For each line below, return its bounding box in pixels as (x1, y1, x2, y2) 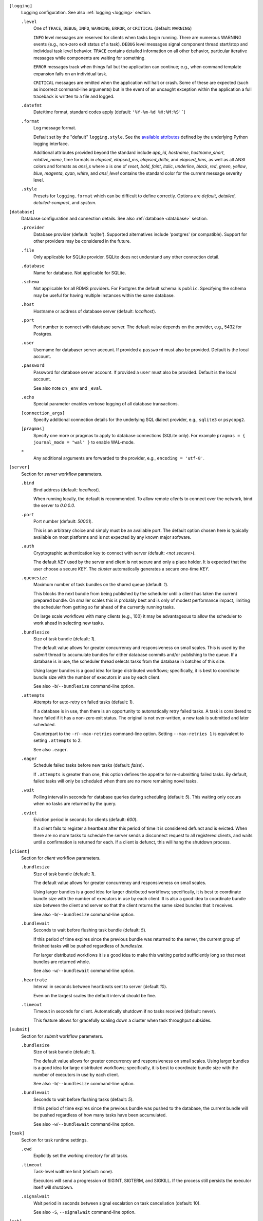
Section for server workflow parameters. (21, 471, 103, 477)
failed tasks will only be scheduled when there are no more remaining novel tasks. (33, 778, 198, 784)
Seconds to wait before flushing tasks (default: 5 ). (33, 1096, 134, 1102)
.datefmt (21, 103, 42, 108)
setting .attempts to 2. (33, 737, 82, 743)
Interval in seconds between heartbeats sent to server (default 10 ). (33, 984, 168, 989)
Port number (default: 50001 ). (33, 518, 93, 525)
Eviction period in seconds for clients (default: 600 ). (33, 817, 138, 822)
